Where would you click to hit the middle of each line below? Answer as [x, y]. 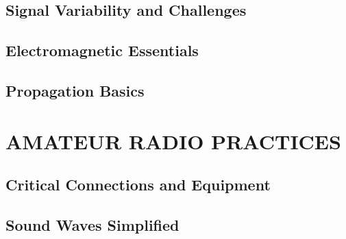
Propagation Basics [75, 90]
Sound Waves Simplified [92, 224]
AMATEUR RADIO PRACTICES [173, 141]
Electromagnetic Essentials [102, 50]
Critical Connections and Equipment [138, 185]
